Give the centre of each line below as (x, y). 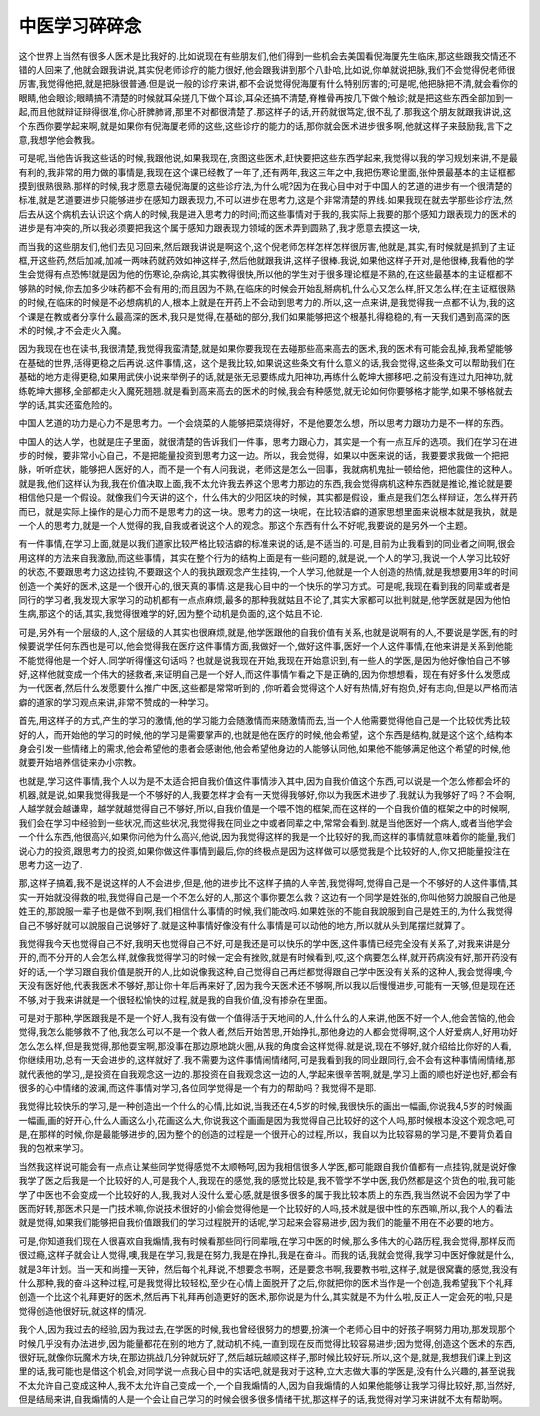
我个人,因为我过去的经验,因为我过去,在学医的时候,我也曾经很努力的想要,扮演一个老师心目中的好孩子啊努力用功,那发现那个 (267, 1329)
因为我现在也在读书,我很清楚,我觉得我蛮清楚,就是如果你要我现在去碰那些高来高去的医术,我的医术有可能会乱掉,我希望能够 (266, 349)
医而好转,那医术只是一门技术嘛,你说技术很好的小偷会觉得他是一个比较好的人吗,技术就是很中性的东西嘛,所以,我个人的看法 (266, 1209)
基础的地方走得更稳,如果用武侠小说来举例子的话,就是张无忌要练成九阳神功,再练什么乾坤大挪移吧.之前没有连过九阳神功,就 (266, 377)
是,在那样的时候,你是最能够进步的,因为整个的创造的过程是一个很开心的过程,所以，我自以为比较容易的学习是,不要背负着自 (266, 1134)
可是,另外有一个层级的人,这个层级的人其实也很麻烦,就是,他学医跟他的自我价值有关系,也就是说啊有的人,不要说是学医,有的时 (268, 632)
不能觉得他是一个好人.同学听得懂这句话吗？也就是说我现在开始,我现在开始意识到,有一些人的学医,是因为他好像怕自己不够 (264, 660)
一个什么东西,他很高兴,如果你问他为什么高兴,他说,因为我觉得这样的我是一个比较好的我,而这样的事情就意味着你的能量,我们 (267, 837)
